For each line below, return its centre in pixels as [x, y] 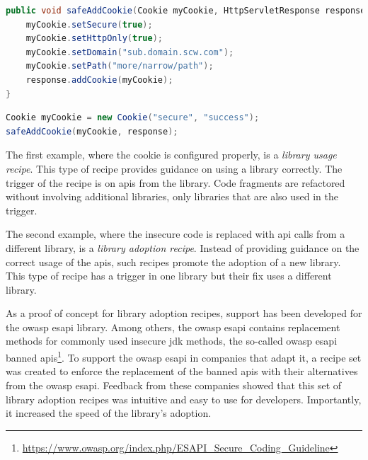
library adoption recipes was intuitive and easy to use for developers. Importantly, [184, 399]
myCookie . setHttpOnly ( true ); [94, 39]
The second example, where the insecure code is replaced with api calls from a [176, 234]
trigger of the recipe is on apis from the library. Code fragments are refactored [176, 182]
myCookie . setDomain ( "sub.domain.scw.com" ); [130, 52]
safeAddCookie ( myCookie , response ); [92, 131]
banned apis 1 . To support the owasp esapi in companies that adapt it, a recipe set [184, 356]
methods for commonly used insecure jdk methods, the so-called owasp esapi [172, 341]
